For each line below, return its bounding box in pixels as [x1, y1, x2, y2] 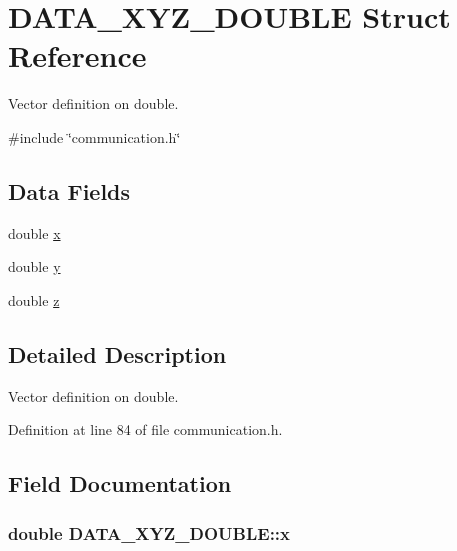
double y [8, 256, 61, 277]
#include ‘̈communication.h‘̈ [8, 126, 181, 147]
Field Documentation [8, 468, 232, 499]
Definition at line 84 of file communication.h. [8, 419, 283, 440]
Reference [8, 35, 147, 76]
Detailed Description [8, 338, 227, 369]
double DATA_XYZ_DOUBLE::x [8, 520, 290, 545]
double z [8, 289, 60, 310]
